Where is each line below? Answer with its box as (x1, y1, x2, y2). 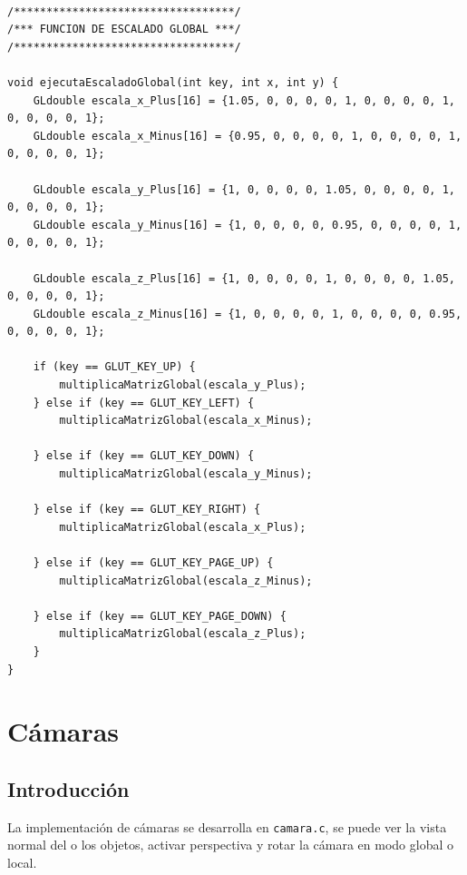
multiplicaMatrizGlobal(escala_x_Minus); (59, 414, 313, 428)
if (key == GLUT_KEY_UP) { (33, 360, 196, 374)
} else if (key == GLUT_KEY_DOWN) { (33, 449, 255, 463)
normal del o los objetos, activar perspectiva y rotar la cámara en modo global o (7, 835, 453, 854)
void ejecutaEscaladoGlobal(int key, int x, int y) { (7, 75, 339, 89)
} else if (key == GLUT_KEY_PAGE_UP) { (33, 556, 274, 569)
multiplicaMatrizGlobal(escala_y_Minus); (59, 467, 313, 481)
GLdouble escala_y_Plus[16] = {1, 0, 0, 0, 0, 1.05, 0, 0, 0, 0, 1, (33, 182, 455, 196)
